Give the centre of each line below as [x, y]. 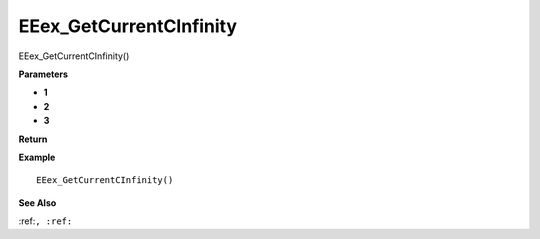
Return [33, 139]
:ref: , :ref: [45, 221]
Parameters [43, 74]
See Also [37, 202]
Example [37, 157]
